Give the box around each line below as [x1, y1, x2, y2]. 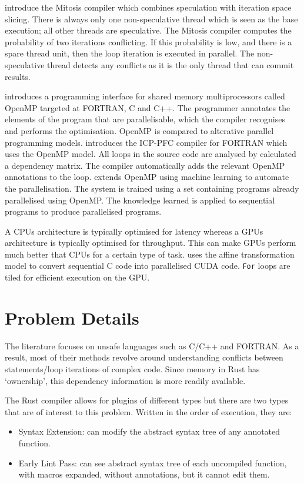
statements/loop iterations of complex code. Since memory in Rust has [5, 363, 260, 375]
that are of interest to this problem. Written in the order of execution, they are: [5, 405, 292, 418]
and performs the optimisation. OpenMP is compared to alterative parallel [5, 124, 274, 136]
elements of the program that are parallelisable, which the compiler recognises [5, 113, 285, 125]
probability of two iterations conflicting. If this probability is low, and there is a [5, 35, 292, 48]
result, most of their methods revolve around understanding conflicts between [5, 351, 283, 363]
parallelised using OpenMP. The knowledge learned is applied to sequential [5, 193, 275, 206]
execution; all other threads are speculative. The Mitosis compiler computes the [5, 24, 292, 36]
